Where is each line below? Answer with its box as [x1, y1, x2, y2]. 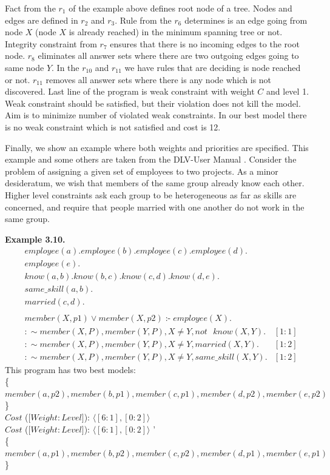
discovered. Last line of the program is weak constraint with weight [5, 85, 255, 98]
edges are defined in [5, 13, 78, 26]
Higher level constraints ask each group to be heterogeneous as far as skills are [5, 188, 297, 201]
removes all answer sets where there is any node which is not [45, 73, 272, 86]
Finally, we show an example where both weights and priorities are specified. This [5, 141, 309, 153]
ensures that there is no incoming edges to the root [110, 37, 300, 50]
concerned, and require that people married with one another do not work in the [5, 200, 305, 213]
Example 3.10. [5, 232, 66, 245]
